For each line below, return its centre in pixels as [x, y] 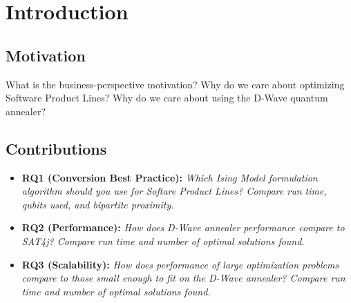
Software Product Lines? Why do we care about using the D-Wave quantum [167, 98]
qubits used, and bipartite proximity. [98, 204]
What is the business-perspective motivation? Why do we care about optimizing [175, 84]
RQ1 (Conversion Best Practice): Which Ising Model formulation [170, 177]
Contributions [56, 148]
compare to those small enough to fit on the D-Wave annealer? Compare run [183, 278]
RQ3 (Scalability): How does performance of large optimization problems [180, 264]
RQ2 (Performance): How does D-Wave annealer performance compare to [183, 227]
